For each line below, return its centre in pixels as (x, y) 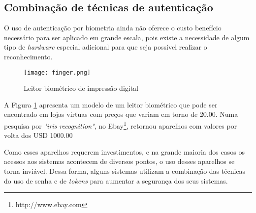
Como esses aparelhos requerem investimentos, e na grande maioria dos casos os (124, 151)
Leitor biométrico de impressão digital (81, 88)
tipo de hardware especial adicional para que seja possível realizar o (106, 47)
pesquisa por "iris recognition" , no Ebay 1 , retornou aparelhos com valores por (121, 125)
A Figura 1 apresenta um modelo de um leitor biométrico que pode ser (111, 104)
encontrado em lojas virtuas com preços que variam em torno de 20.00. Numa (121, 114)
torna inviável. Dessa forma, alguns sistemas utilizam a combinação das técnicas (125, 171)
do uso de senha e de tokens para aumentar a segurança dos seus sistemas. (116, 180)
